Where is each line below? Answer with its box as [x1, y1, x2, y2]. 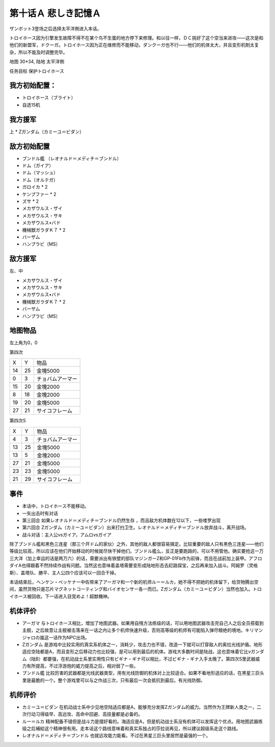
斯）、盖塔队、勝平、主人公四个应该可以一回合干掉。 [9, 569, 119, 575]
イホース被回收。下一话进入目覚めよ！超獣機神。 [9, 593, 112, 599]
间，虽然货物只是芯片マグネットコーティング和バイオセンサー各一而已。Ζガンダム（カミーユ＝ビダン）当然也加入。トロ [9, 586, 262, 592]
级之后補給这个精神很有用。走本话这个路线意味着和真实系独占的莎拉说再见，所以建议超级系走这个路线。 [22, 725, 241, 731]
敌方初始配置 [9, 142, 50, 151]
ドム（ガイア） [22, 162, 53, 168]
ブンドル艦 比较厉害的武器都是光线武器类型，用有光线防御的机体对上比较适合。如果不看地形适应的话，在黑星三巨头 [22, 670, 264, 676]
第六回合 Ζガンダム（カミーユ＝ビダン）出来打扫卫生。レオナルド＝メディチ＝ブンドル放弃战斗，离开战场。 [22, 524, 249, 531]
